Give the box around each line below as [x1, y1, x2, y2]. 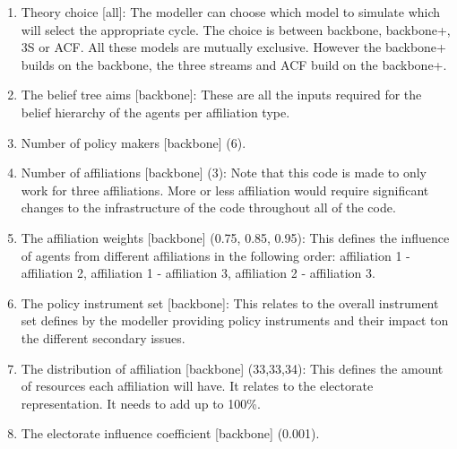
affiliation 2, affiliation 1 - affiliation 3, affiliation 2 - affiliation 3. [21, 263, 375, 282]
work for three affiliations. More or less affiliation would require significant [21, 180, 429, 199]
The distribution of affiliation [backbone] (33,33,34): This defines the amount [21, 358, 444, 377]
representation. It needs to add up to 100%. [21, 393, 261, 412]
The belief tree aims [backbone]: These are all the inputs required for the [21, 85, 422, 104]
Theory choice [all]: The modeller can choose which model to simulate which [21, 3, 441, 21]
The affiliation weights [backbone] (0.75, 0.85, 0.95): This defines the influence [21, 228, 450, 246]
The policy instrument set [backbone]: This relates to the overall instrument [21, 293, 439, 312]
